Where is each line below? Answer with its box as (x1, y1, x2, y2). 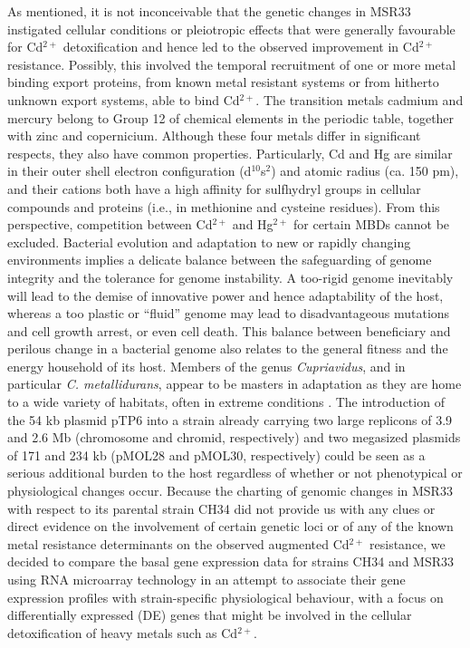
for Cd (7, 37, 43, 56)
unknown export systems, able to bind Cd (7, 90, 240, 109)
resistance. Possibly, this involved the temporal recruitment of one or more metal (7, 54, 456, 73)
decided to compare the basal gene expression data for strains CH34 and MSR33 (7, 552, 455, 571)
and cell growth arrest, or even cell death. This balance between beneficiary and (7, 321, 451, 340)
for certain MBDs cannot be (293, 215, 450, 234)
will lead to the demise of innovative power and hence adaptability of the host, (7, 285, 444, 305)
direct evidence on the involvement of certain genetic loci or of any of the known (7, 517, 454, 536)
